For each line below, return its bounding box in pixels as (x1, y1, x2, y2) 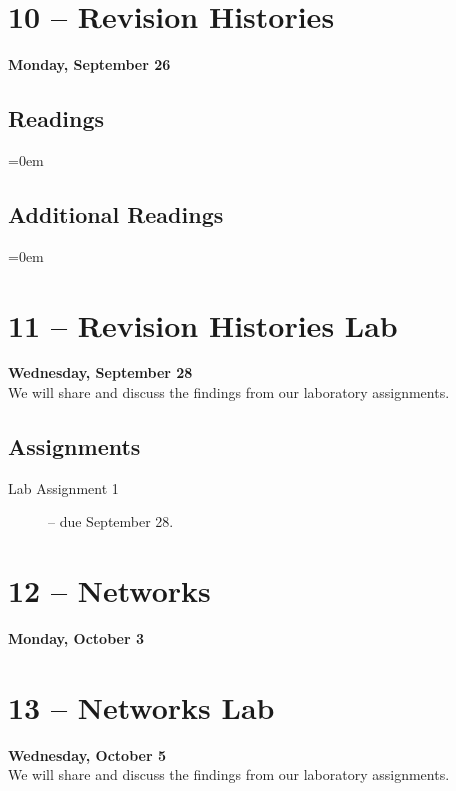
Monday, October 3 (8, 628, 144, 649)
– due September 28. (48, 511, 174, 532)
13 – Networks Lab (8, 686, 275, 727)
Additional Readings (8, 198, 224, 229)
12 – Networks (8, 570, 211, 611)
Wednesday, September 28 (8, 362, 193, 383)
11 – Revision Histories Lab (8, 304, 398, 345)
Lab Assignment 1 (8, 477, 119, 498)
